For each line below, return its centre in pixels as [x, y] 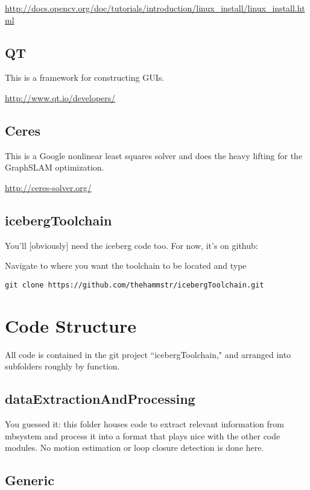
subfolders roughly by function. [62, 366]
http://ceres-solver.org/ [48, 187]
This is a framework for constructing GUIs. [85, 77]
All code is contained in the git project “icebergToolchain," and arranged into [148, 354]
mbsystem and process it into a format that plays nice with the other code [143, 435]
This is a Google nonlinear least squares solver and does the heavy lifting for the [154, 155]
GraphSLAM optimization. [55, 167]
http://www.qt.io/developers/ [60, 97]
